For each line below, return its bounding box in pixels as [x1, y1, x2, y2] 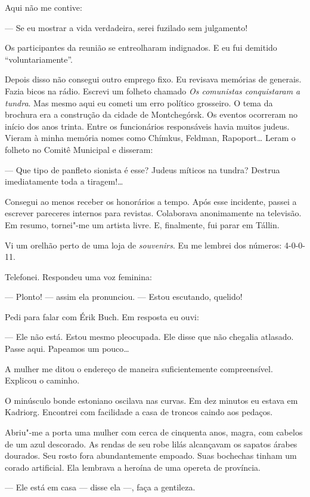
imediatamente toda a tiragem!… [5, 175, 123, 188]
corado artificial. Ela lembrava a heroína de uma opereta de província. [5, 461, 261, 473]
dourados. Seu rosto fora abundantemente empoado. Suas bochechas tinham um [5, 449, 297, 462]
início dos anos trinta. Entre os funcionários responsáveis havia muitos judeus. [5, 119, 290, 132]
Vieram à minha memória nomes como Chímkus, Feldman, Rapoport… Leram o [5, 131, 296, 144]
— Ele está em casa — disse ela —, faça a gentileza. [5, 481, 196, 493]
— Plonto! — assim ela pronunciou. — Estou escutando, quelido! [5, 290, 243, 303]
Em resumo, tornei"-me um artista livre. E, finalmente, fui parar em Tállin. [5, 218, 280, 231]
